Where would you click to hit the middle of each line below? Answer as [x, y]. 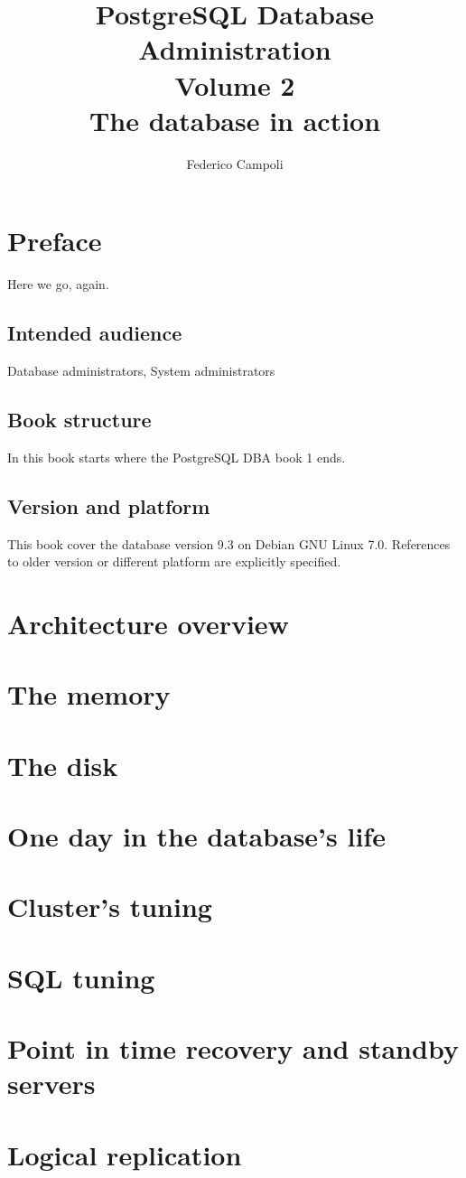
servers [51, 1084]
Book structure [79, 419]
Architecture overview [148, 623]
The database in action [235, 120]
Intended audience [95, 333]
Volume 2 [235, 84]
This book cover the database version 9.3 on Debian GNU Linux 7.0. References [229, 543]
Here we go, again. [58, 284]
